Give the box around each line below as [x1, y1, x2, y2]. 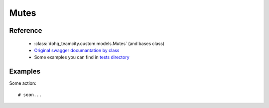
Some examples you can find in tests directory [34, 54, 130, 60]
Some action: [9, 80, 37, 86]
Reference [9, 26, 42, 35]
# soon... [18, 92, 42, 98]
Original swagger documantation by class [34, 47, 120, 53]
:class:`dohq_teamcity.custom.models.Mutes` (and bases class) [34, 40, 164, 47]
